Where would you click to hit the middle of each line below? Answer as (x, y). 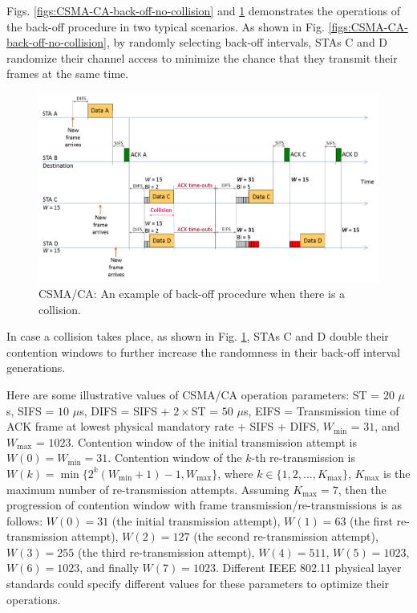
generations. (36, 368)
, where (235, 473)
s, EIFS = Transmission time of (321, 410)
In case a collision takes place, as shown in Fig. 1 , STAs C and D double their (198, 336)
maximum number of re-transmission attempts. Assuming (148, 489)
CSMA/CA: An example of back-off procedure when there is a (192, 293)
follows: (25, 520)
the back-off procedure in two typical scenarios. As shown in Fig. (166, 26)
